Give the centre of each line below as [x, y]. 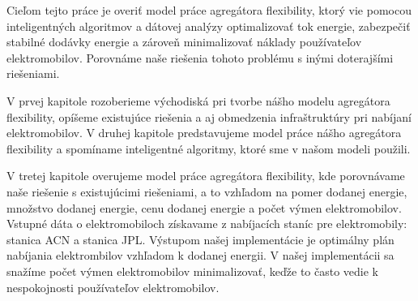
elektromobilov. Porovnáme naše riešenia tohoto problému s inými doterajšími [200, 57]
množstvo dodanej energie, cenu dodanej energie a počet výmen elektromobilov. [204, 207]
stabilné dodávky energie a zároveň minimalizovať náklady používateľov [184, 42]
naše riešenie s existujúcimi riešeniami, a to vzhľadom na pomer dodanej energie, [207, 191]
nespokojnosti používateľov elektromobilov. [113, 287]
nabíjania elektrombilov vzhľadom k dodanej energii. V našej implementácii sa [200, 255]
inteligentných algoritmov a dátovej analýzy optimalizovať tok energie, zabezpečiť [209, 26]
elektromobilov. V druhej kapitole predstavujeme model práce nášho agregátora [204, 133]
